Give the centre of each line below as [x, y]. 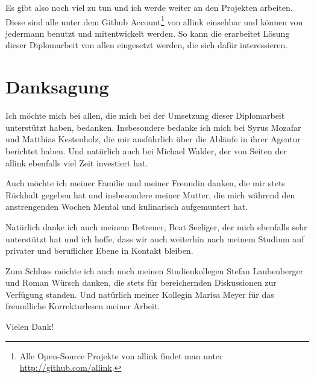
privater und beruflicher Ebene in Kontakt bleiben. [99, 250]
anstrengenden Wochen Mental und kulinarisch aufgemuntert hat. [127, 206]
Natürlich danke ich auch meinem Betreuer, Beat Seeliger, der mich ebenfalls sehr [156, 226]
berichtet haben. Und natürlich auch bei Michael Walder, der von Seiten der [146, 150]
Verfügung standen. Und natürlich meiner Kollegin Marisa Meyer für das [140, 294]
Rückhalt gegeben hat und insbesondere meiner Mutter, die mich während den [150, 194]
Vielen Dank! [30, 326]
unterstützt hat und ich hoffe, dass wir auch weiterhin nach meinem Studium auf [155, 238]
